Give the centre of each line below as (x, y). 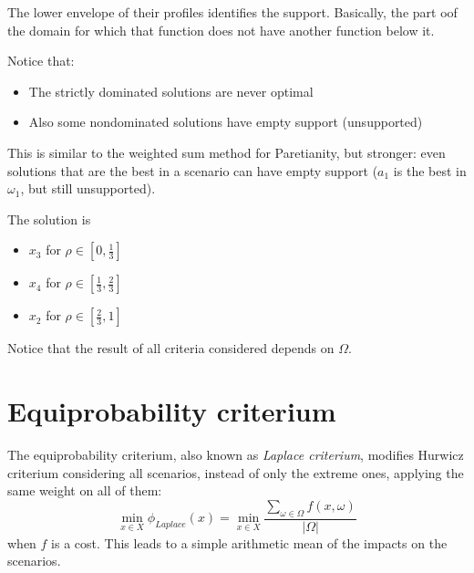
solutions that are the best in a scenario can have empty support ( (193, 170)
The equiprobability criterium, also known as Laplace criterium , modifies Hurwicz (236, 455)
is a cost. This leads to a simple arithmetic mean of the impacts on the (249, 542)
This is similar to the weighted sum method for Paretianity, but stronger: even (227, 152)
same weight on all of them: (85, 490)
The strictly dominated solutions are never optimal (171, 91)
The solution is (49, 219)
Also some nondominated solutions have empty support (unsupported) (226, 122)
